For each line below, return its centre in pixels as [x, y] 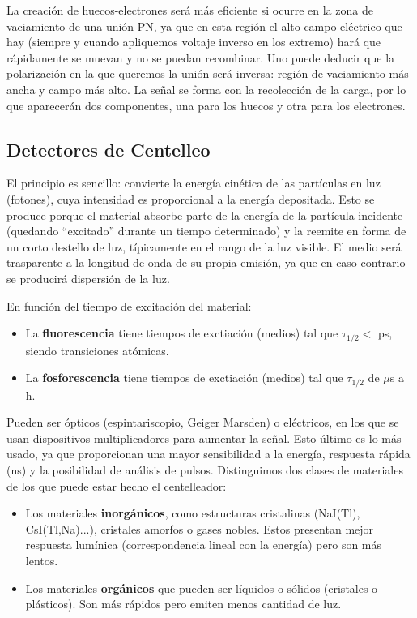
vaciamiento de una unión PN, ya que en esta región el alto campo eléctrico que [204, 26]
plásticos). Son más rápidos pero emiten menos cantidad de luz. [183, 604]
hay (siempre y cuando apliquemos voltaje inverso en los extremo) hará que [194, 42]
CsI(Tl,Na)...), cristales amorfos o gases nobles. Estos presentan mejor [200, 528]
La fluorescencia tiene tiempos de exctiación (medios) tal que [182, 333]
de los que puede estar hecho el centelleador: [117, 485]
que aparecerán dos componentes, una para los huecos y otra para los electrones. [206, 105]
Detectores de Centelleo [109, 149]
